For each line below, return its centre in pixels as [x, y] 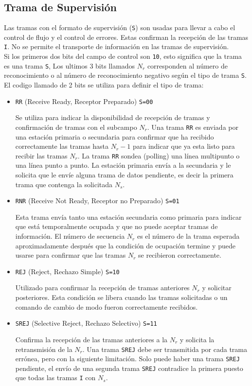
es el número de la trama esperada [188, 236]
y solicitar [217, 288]
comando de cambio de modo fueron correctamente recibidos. [107, 307]
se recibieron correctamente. [180, 255]
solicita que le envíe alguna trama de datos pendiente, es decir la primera [124, 175]
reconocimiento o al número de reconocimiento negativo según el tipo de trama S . [125, 75]
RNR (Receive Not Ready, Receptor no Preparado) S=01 [97, 201]
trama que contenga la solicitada [64, 184]
